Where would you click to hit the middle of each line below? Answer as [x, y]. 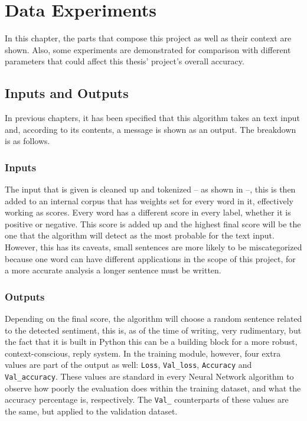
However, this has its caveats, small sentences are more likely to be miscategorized [153, 247]
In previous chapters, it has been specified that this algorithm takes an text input [152, 118]
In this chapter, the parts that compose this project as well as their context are [148, 38]
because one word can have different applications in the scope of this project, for [150, 258]
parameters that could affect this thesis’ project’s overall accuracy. [125, 61]
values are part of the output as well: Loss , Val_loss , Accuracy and [128, 365]
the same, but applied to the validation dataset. [91, 411]
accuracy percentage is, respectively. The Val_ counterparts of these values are [147, 399]
